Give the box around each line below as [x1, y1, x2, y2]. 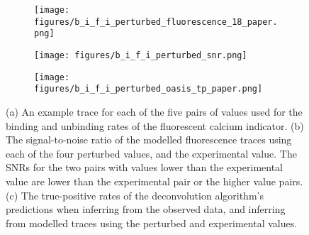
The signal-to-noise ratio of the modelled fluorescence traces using [6, 132, 292, 147]
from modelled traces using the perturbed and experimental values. [6, 215, 298, 230]
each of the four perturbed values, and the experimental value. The [6, 146, 297, 160]
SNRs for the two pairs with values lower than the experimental [6, 160, 283, 175]
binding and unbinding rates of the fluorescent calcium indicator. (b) [6, 118, 304, 133]
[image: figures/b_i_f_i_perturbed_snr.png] [34, 50, 247, 60]
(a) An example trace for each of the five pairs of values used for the [6, 104, 303, 119]
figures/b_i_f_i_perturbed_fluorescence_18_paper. [34, 16, 278, 27]
